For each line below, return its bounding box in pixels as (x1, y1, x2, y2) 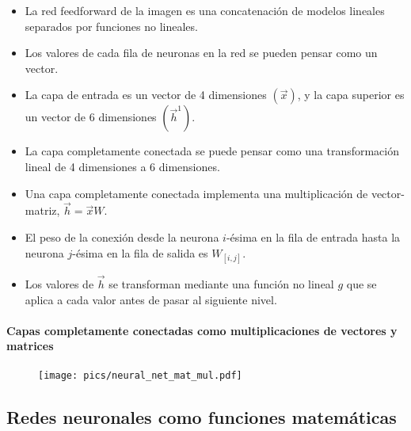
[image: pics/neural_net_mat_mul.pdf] (38, 369, 242, 381)
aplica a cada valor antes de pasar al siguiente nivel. (25, 291, 277, 307)
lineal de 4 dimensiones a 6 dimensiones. (25, 158, 220, 174)
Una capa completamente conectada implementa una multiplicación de (25, 185, 368, 201)
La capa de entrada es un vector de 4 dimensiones (25, 86, 267, 103)
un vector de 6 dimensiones (25, 109, 157, 125)
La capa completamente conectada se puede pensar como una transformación (25, 143, 400, 159)
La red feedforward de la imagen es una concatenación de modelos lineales (25, 2, 385, 18)
